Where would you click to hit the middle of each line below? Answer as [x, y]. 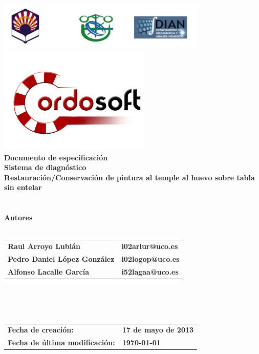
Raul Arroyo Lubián [44, 246]
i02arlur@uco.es [150, 246]
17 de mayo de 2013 [158, 330]
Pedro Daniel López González [61, 259]
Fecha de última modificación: [61, 342]
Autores [18, 217]
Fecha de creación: [41, 330]
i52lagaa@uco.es [150, 271]
